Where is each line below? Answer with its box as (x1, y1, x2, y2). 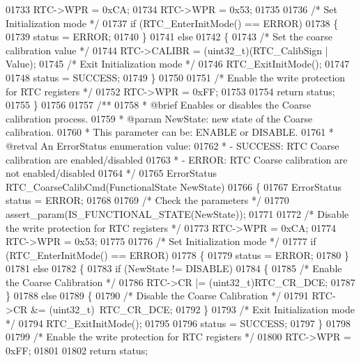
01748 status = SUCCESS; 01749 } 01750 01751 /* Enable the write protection (6, 70, 346, 84)
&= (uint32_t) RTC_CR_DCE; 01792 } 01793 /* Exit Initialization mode (30, 302, 355, 317)
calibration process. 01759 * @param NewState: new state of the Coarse (6, 111, 313, 125)
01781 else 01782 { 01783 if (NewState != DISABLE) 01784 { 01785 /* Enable (6, 261, 342, 276)
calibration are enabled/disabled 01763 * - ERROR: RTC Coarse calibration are (6, 152, 348, 166)
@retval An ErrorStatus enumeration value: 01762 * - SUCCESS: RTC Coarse (6, 138, 339, 152)
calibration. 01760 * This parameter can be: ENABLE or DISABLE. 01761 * (6, 125, 334, 139)
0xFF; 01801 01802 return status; (6, 343, 148, 357)
